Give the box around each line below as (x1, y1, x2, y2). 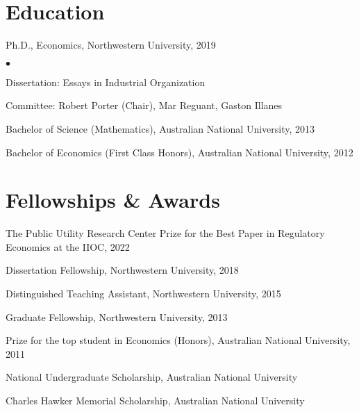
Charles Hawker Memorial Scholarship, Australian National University (6, 393, 305, 407)
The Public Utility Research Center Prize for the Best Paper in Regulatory (6, 226, 325, 240)
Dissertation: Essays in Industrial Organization (6, 74, 206, 89)
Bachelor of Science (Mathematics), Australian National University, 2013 (6, 121, 315, 135)
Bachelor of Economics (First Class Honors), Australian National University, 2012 (6, 145, 353, 159)
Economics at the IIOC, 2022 (6, 239, 130, 254)
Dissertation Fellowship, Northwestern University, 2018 (6, 263, 239, 277)
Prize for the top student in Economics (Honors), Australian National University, (6, 333, 351, 347)
